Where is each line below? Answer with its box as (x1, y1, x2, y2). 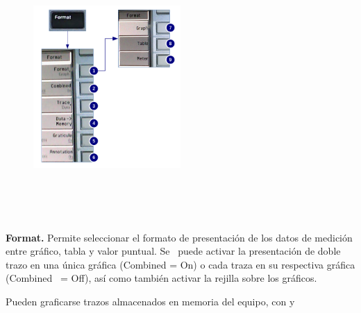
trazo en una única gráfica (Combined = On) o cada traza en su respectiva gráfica (6, 257, 355, 271)
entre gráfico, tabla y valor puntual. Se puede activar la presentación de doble (6, 244, 341, 258)
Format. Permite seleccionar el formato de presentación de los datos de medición (6, 230, 353, 244)
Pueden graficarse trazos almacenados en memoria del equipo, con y (6, 294, 295, 308)
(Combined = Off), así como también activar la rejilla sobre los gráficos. (6, 271, 317, 285)
